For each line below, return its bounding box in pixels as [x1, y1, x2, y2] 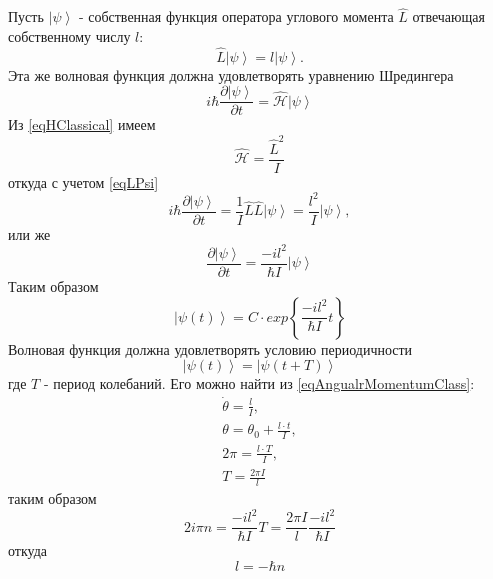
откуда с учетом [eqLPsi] [8, 171, 159, 192]
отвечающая [412, 6, 485, 27]
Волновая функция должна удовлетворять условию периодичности [8, 338, 413, 359]
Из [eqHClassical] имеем [8, 114, 156, 135]
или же [8, 223, 51, 244]
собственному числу [8, 25, 131, 46]
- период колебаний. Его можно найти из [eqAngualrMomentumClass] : [43, 373, 475, 394]
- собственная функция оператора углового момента [78, 6, 394, 27]
